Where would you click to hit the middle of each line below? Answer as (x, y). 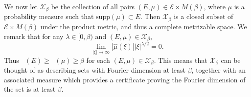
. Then (150, 16)
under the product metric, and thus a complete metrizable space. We (144, 26)
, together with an (219, 70)
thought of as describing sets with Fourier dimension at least (95, 70)
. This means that (181, 60)
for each (98, 60)
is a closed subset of (204, 16)
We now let (21, 6)
